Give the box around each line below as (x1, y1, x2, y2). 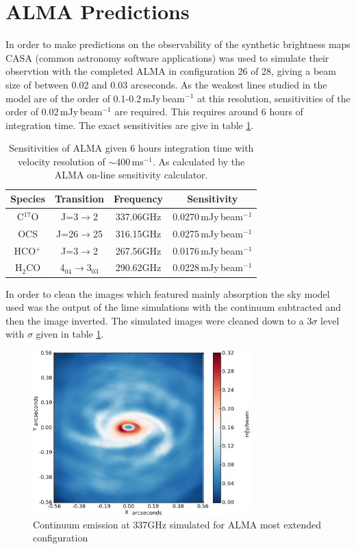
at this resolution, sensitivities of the (197, 91, 351, 105)
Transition (55, 191, 104, 206)
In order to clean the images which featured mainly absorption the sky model (5, 286, 330, 301)
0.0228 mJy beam (173, 260, 243, 274)
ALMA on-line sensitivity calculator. (54, 167, 208, 182)
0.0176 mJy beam (173, 243, 243, 257)
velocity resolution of (18, 154, 105, 168)
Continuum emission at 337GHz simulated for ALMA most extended (33, 517, 322, 531)
